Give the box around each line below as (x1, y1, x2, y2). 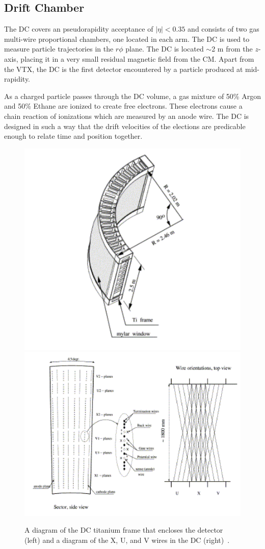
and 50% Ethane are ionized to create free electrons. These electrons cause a (4, 101, 243, 111)
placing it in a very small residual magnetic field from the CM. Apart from (20, 53, 254, 64)
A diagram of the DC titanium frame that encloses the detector (24, 525, 223, 535)
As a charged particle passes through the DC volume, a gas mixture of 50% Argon (4, 90, 261, 101)
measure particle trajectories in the (4, 43, 114, 54)
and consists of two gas (188, 23, 259, 34)
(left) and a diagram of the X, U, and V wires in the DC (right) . (24, 535, 230, 545)
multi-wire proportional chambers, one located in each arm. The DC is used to (4, 33, 250, 44)
